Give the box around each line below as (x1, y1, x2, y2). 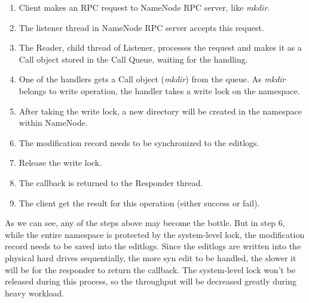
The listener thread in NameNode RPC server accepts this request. (19, 21, 264, 33)
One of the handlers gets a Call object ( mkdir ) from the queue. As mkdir (19, 73, 286, 85)
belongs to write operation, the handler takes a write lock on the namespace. (19, 84, 300, 97)
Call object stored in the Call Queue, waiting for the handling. (19, 52, 248, 65)
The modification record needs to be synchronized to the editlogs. (19, 136, 259, 149)
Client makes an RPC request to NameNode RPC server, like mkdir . (19, 1, 270, 13)
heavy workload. (5, 286, 65, 299)
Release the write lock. (19, 156, 102, 169)
